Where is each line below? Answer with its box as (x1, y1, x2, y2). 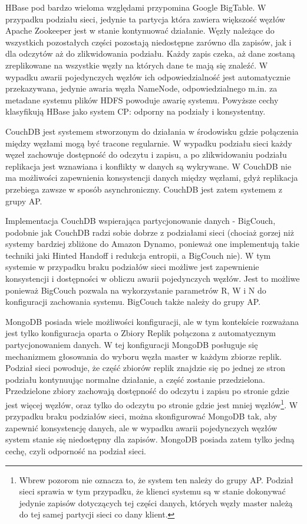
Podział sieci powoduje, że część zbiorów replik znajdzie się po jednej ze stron (5, 362, 286, 374)
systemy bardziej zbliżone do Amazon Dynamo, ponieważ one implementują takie (5, 237, 299, 250)
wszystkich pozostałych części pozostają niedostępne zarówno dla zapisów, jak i (5, 35, 292, 48)
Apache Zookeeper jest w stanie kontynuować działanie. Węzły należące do (5, 24, 275, 37)
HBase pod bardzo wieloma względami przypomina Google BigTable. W (5, 1, 266, 13)
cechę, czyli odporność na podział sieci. (5, 445, 146, 457)
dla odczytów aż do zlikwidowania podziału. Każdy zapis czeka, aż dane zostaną (5, 47, 295, 60)
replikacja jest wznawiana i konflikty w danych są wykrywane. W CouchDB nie (5, 160, 292, 172)
